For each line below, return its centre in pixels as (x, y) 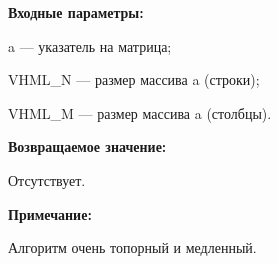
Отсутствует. (47, 179)
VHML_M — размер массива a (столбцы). (140, 112)
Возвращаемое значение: (87, 146)
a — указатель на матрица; (90, 45)
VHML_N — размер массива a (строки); (134, 79)
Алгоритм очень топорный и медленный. (132, 247)
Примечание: (50, 213)
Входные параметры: (76, 12)
